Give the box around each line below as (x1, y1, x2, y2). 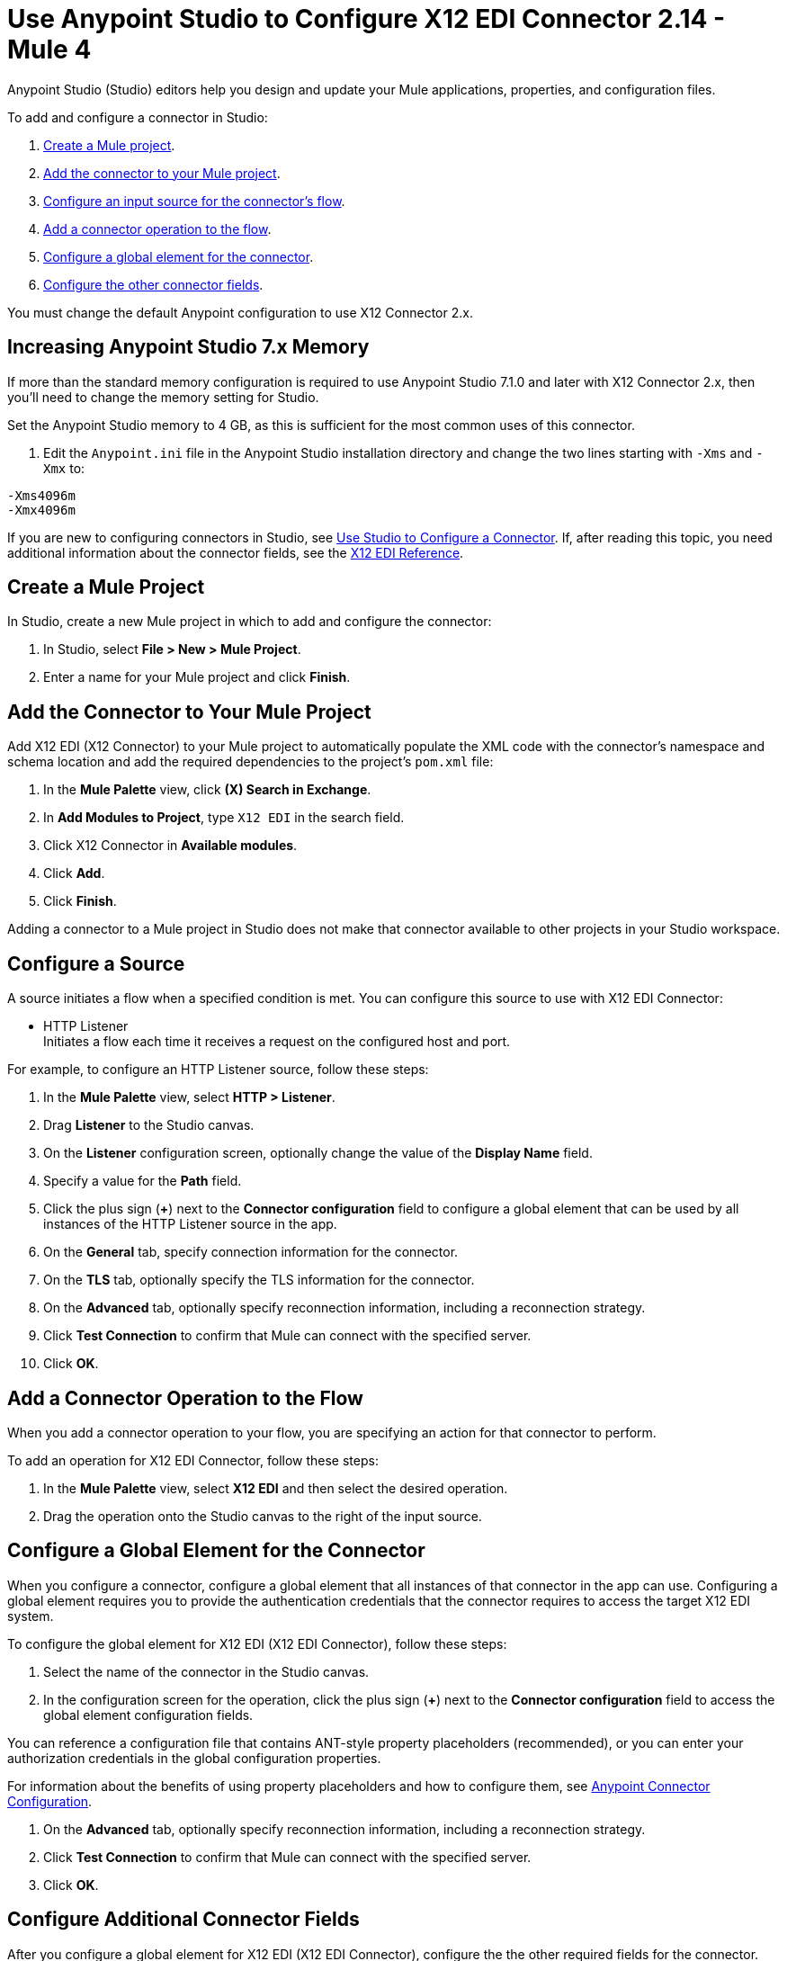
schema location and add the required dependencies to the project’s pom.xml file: (7, 754, 494, 770)
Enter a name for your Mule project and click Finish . (43, 669, 351, 685)
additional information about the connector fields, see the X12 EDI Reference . (7, 544, 464, 560)
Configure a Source (7, 952, 185, 975)
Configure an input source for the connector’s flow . (43, 193, 345, 209)
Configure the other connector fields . (43, 276, 264, 292)
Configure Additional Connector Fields (7, 1908, 360, 1931)
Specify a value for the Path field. (43, 1173, 242, 1189)
